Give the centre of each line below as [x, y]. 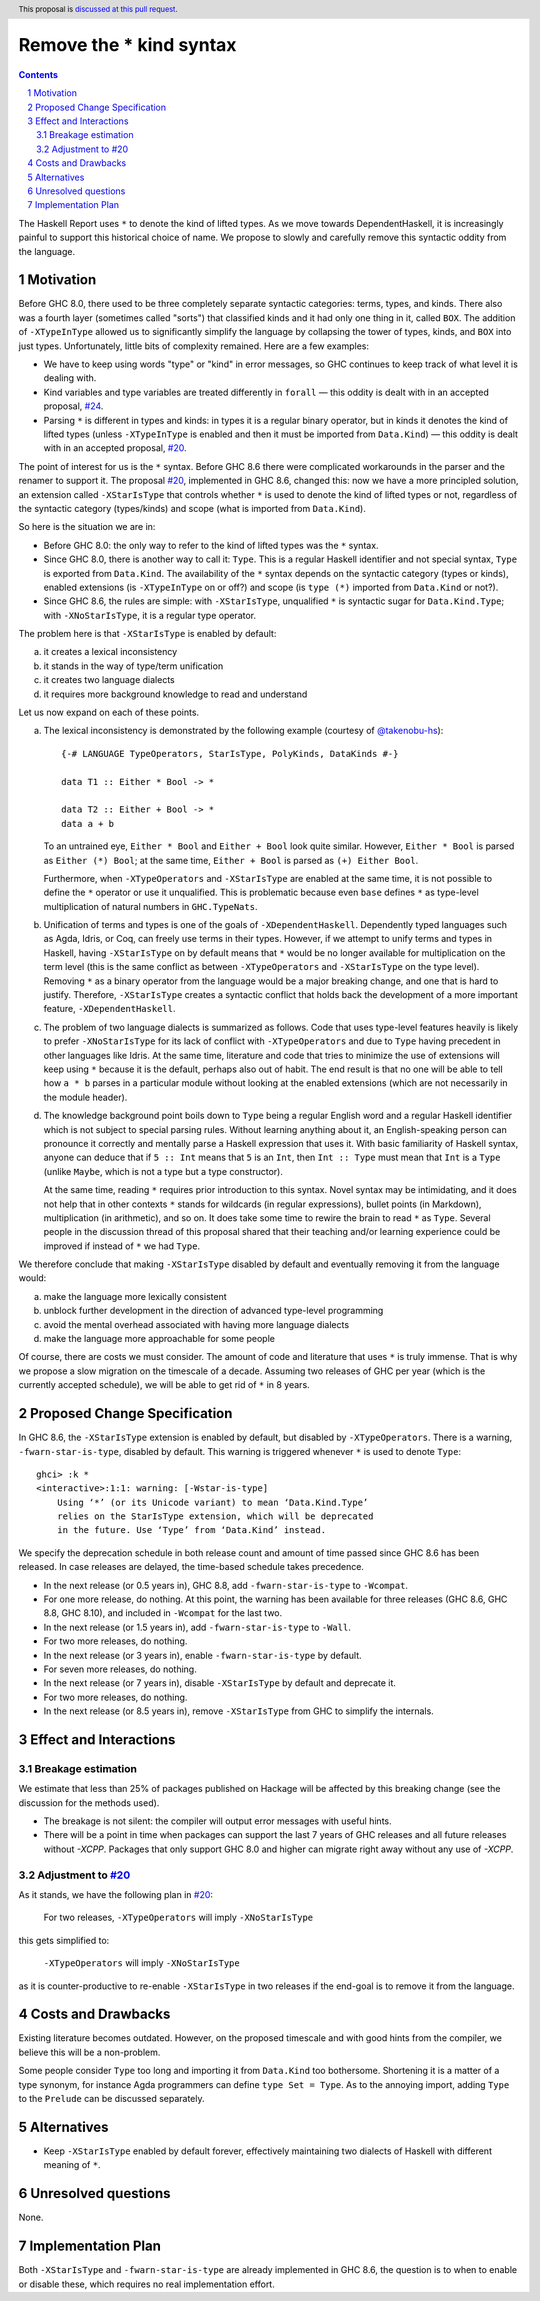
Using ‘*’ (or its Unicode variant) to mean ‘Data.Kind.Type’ [212, 1502]
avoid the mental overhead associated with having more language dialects [196, 1324]
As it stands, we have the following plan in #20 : [116, 1894]
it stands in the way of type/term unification [133, 666]
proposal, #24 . [73, 406]
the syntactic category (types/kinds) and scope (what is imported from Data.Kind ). [192, 508]
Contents [38, 74]
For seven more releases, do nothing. [120, 1669]
